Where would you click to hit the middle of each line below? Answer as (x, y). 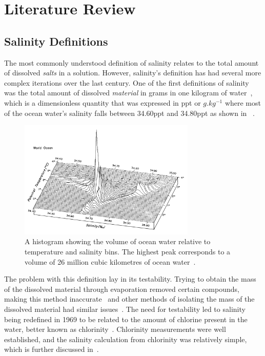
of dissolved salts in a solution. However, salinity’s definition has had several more (133, 73)
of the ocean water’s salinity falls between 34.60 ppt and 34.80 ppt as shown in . (129, 113)
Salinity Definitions (56, 41)
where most (243, 102)
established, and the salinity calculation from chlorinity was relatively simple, (126, 339)
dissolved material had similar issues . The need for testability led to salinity (125, 309)
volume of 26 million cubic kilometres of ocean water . (110, 261)
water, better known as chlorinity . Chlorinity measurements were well (115, 329)
